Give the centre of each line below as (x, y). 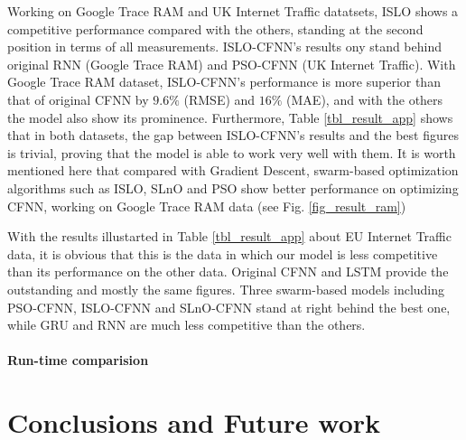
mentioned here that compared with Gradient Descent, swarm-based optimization (233, 170)
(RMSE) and (219, 99)
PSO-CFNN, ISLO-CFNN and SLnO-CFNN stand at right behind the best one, (229, 307)
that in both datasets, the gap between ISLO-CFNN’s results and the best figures (233, 135)
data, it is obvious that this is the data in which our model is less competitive (223, 253)
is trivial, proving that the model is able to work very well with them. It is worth (232, 152)
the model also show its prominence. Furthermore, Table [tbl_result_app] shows (230, 117)
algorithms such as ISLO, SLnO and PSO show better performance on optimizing (233, 187)
